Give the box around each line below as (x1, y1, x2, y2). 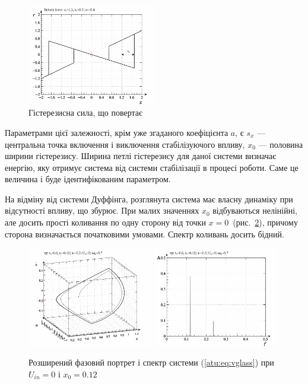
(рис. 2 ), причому (233, 216, 298, 229)
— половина (258, 138, 303, 150)
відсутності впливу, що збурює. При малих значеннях (5, 204, 199, 217)
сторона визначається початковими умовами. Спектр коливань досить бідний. (5, 227, 284, 240)
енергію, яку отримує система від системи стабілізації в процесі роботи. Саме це (5, 161, 299, 173)
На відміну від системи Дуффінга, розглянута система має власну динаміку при (5, 192, 293, 205)
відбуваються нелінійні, (212, 204, 297, 217)
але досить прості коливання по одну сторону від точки (5, 216, 206, 229)
